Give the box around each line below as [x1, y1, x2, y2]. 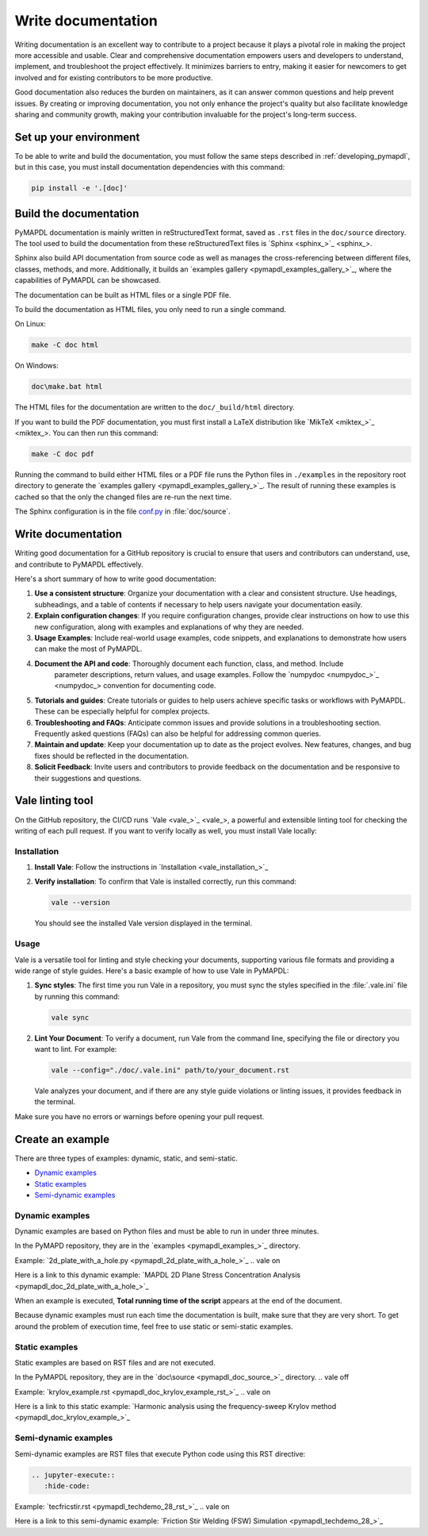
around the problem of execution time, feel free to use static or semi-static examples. [14, 1322, 293, 1331]
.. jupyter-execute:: [31, 1470, 116, 1480]
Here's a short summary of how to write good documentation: [14, 574, 217, 583]
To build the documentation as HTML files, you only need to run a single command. [14, 305, 287, 314]
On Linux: [14, 319, 47, 329]
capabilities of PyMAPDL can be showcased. [14, 275, 162, 285]
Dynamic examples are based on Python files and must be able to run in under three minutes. [14, 1226, 319, 1236]
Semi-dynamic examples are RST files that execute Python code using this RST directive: [14, 1449, 306, 1458]
